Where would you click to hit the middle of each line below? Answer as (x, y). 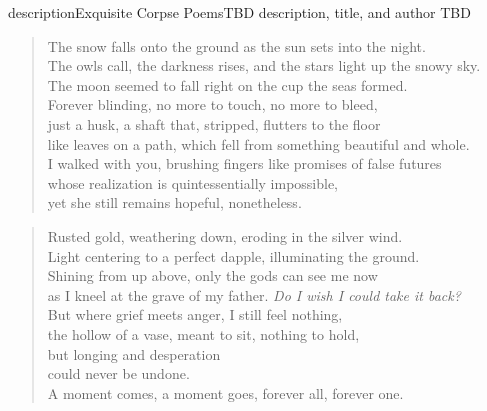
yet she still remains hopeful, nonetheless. (174, 202)
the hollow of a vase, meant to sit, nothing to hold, (203, 333)
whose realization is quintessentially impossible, (193, 182)
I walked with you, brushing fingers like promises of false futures (244, 163)
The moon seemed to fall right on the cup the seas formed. (227, 84)
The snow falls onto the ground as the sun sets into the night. (236, 45)
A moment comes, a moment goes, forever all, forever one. (225, 392)
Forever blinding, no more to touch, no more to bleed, (212, 104)
